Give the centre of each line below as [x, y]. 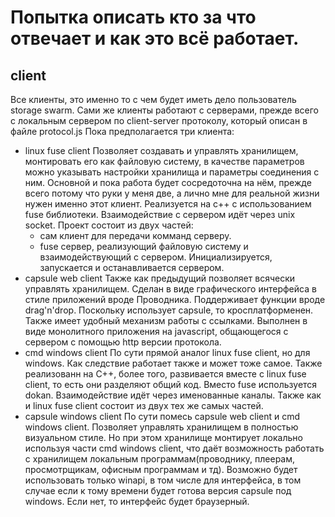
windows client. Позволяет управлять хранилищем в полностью [161, 427]
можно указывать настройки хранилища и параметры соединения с [172, 172]
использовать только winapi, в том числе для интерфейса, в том [163, 480]
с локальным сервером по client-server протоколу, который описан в [159, 120]
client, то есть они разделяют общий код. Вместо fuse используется [171, 384]
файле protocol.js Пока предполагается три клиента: [122, 131]
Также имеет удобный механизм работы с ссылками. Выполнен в [166, 320]
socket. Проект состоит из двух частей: [109, 225]
